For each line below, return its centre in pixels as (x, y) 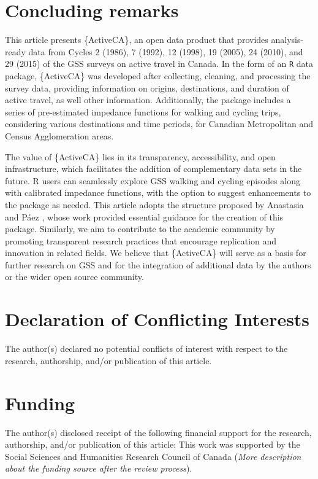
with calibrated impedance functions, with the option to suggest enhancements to (158, 193)
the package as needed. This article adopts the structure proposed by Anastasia (154, 204)
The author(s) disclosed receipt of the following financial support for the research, (158, 432)
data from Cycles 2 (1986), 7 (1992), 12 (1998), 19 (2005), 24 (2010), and (166, 51)
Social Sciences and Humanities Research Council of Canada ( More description (153, 456)
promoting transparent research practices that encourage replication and (141, 240)
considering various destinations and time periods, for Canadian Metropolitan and (159, 124)
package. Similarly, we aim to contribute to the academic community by (140, 229)
